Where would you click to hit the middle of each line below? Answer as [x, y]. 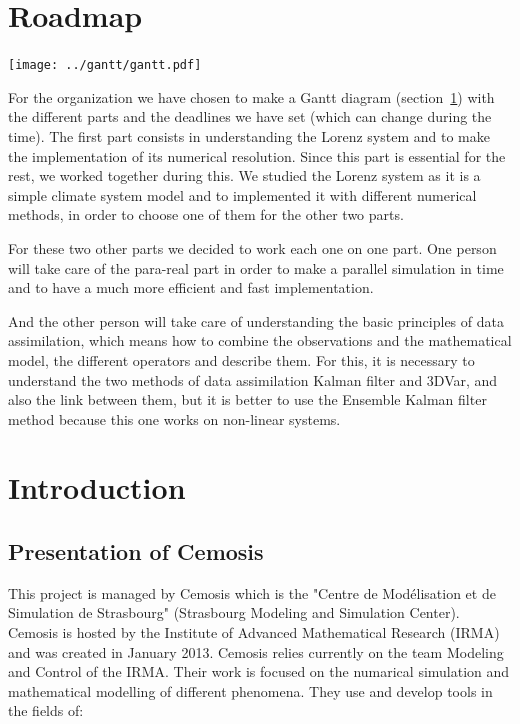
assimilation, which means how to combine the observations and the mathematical [260, 340]
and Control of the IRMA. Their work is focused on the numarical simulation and [259, 671]
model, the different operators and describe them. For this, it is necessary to [241, 359]
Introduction [97, 487]
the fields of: [46, 710]
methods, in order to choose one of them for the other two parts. [206, 214]
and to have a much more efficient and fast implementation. [191, 287]
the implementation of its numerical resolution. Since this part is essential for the [257, 155]
